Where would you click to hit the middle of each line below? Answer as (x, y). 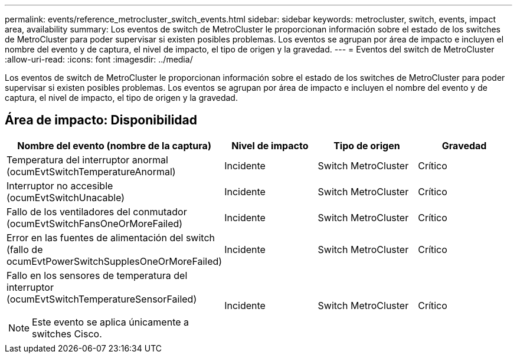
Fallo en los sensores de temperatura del (97, 275)
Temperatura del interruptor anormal (87, 160)
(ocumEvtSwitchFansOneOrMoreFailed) (95, 223)
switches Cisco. (67, 334)
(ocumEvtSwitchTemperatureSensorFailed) (102, 299)
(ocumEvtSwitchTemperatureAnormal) (91, 171)
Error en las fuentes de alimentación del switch (111, 237)
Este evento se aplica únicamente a (111, 322)
